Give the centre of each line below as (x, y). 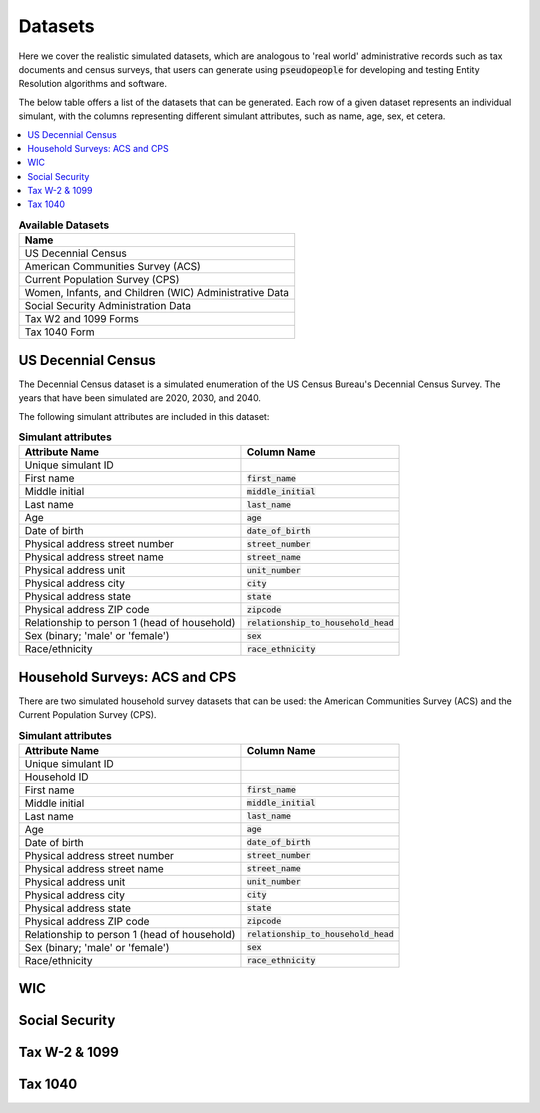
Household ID (56, 777)
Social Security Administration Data (108, 306)
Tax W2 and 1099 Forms (81, 319)
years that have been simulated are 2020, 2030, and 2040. (140, 398)
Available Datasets (64, 225)
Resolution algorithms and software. (92, 84)
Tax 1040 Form (59, 332)
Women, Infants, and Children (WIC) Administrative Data (157, 293)
